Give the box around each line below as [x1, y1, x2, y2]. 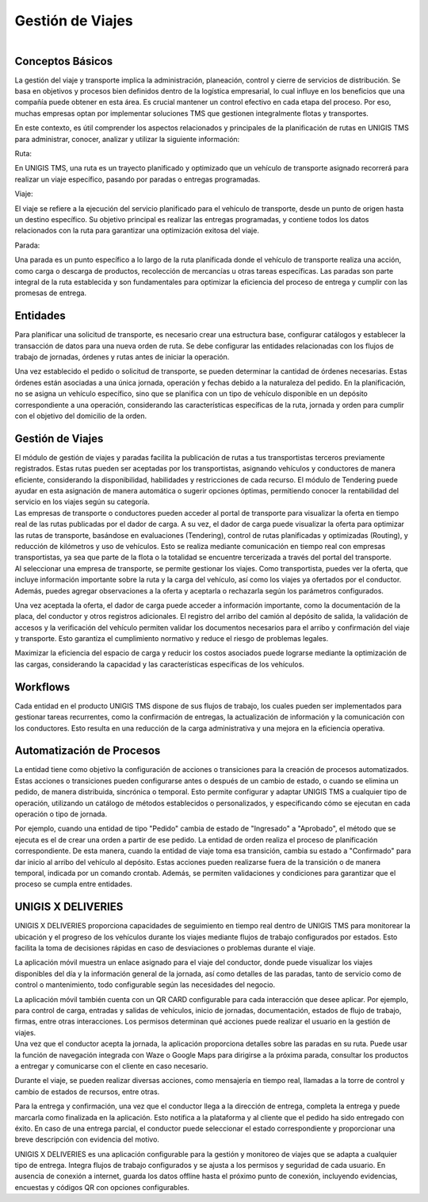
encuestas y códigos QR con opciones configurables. [14, 1182, 190, 1192]
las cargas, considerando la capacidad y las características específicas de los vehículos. [14, 659, 304, 669]
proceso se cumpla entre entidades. [14, 879, 132, 889]
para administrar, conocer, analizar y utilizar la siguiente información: [14, 134, 240, 144]
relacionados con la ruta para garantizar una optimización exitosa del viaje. [14, 226, 259, 236]
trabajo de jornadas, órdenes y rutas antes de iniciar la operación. [14, 351, 230, 361]
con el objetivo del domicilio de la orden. [14, 411, 147, 421]
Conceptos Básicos [14, 54, 113, 67]
